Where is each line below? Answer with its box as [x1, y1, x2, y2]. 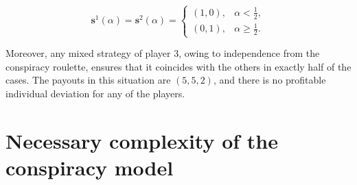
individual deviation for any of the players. [5, 86, 185, 101]
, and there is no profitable [213, 73, 326, 87]
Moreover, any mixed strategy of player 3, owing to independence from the [5, 46, 320, 60]
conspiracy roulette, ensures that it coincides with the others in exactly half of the [5, 59, 352, 73]
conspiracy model [5, 153, 174, 181]
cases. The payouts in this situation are [5, 73, 171, 87]
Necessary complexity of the [5, 126, 278, 154]
